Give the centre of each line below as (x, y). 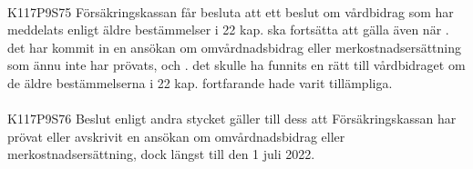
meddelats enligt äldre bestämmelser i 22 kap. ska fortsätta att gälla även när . (228, 30)
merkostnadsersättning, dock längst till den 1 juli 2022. (161, 154)
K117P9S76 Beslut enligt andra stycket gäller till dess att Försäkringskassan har (232, 119)
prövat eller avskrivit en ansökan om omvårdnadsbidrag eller (176, 136)
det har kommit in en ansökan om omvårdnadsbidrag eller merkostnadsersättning (235, 47)
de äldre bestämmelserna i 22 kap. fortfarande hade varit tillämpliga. (200, 82)
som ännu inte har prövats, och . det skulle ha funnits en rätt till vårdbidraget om (236, 65)
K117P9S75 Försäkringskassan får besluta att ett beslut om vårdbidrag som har (231, 11)
